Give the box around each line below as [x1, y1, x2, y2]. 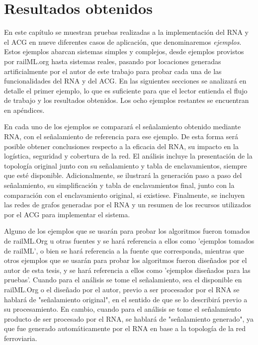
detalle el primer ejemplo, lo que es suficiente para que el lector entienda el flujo [4, 85, 248, 95]
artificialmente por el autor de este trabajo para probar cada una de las [4, 66, 222, 76]
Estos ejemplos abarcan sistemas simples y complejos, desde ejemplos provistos [4, 46, 244, 57]
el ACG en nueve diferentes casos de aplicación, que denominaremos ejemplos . [4, 36, 242, 47]
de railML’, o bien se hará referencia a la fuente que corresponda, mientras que [4, 245, 244, 256]
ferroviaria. [4, 333, 37, 343]
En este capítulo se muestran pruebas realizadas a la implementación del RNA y [4, 27, 249, 37]
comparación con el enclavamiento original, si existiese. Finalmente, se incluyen [4, 189, 245, 200]
